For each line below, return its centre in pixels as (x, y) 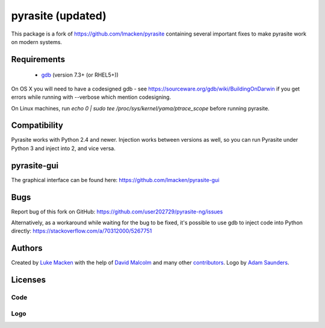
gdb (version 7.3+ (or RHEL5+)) (80, 75)
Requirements (38, 59)
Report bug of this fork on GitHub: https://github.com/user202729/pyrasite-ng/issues (117, 212)
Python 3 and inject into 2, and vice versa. (63, 148)
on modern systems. (37, 42)
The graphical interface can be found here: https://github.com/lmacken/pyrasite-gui (115, 180)
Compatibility (37, 126)
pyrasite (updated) (59, 16)
